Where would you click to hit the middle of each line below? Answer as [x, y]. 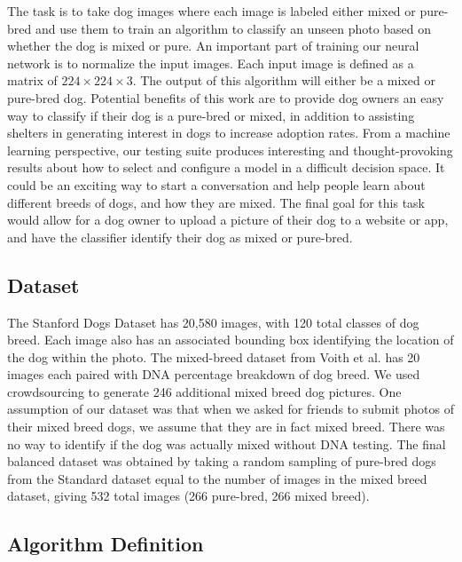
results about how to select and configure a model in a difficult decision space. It [226, 167]
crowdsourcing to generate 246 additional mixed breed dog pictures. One [204, 391]
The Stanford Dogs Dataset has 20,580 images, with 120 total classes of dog [213, 322]
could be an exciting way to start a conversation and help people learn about [216, 184]
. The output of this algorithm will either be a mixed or [284, 80]
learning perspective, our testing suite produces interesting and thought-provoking [230, 150]
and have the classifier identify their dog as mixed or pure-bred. [180, 237]
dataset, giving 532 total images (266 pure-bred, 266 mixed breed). [188, 496]
